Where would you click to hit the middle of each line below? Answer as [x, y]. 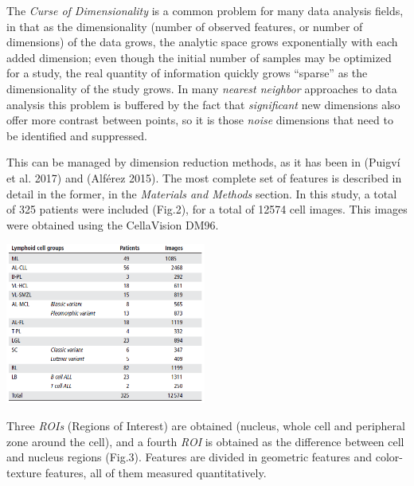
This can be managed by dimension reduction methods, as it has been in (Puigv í [203, 162]
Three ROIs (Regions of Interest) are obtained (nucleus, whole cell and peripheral [206, 425]
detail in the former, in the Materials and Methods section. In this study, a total [202, 193]
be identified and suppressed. [77, 135]
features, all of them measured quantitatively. [156, 472]
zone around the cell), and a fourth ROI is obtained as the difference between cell [205, 441]
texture [24, 472]
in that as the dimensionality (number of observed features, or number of [185, 26]
